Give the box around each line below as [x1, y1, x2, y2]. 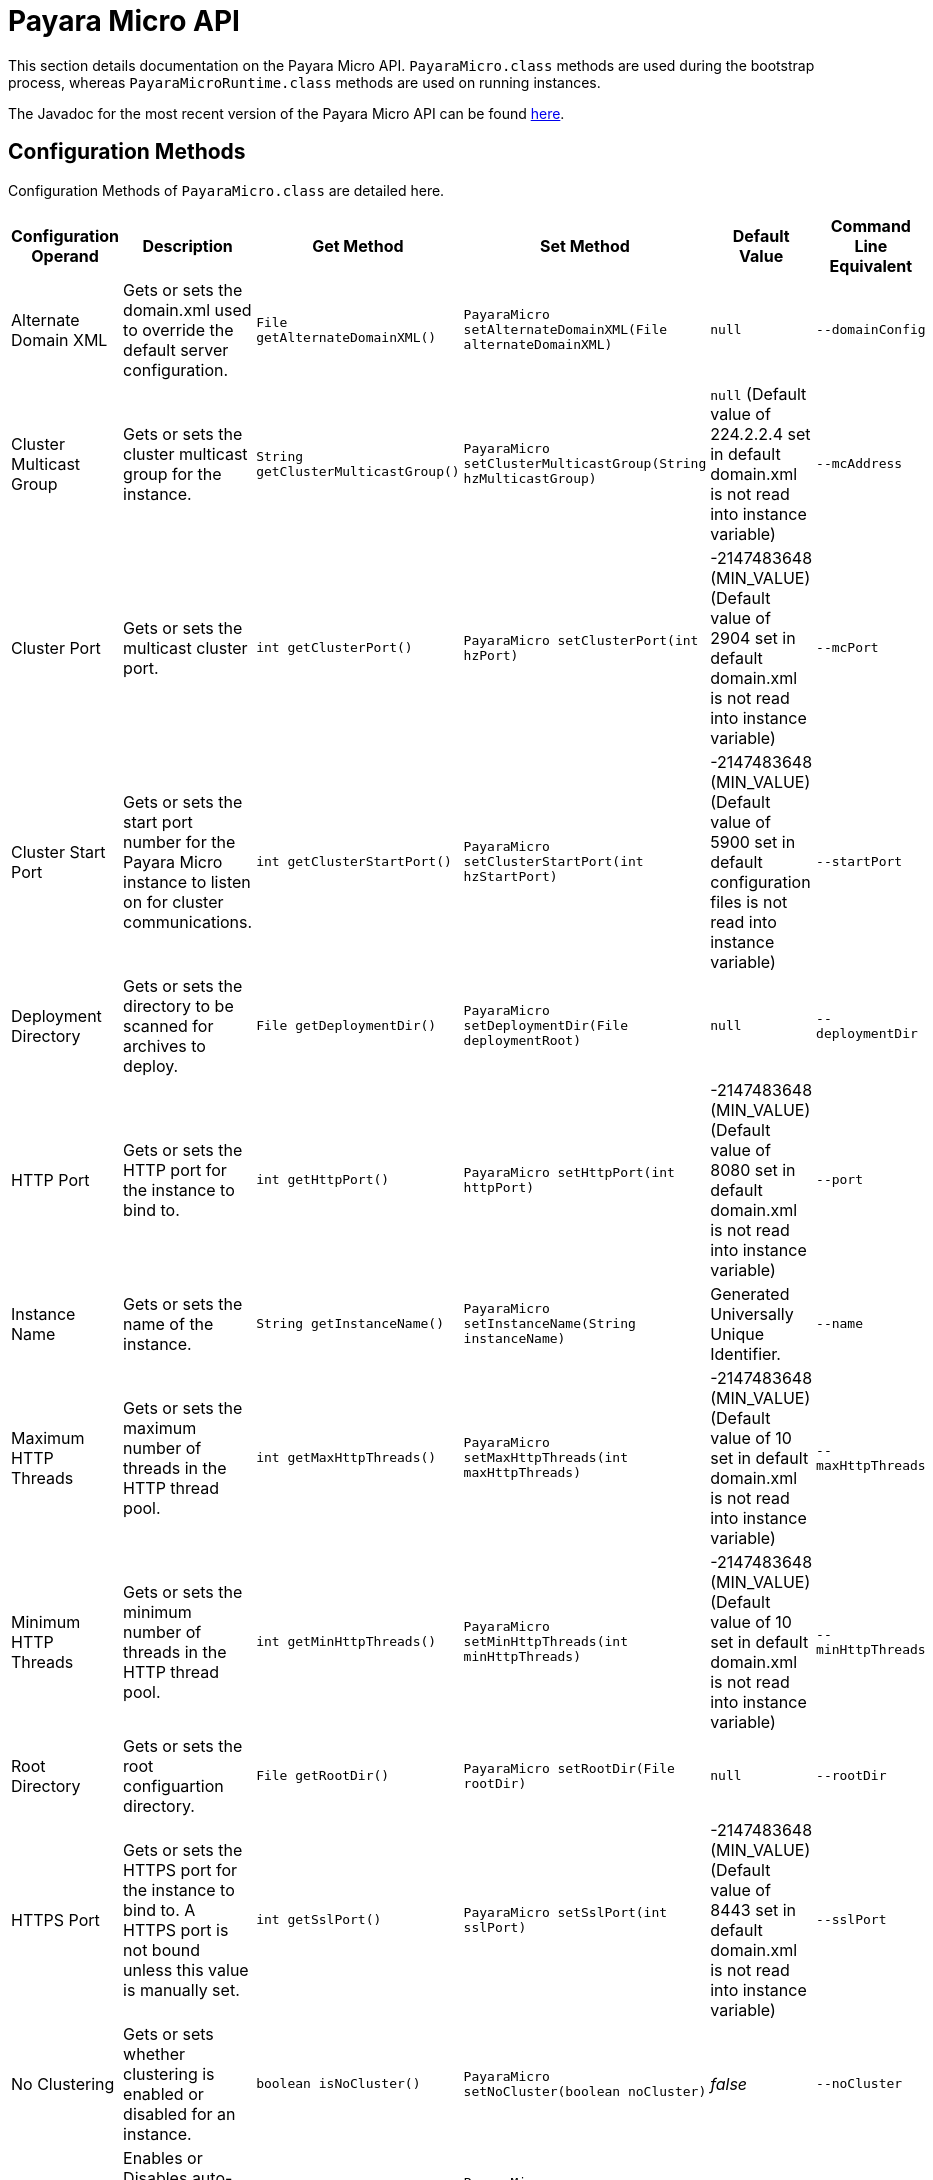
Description [142, 235, 233, 256]
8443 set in [710, 1899, 797, 1920]
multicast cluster [123, 637, 248, 658]
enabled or [123, 2083, 204, 2104]
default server [123, 339, 229, 360]
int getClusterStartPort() [256, 854, 452, 870]
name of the [123, 1313, 214, 1334]
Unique [710, 1323, 765, 1344]
